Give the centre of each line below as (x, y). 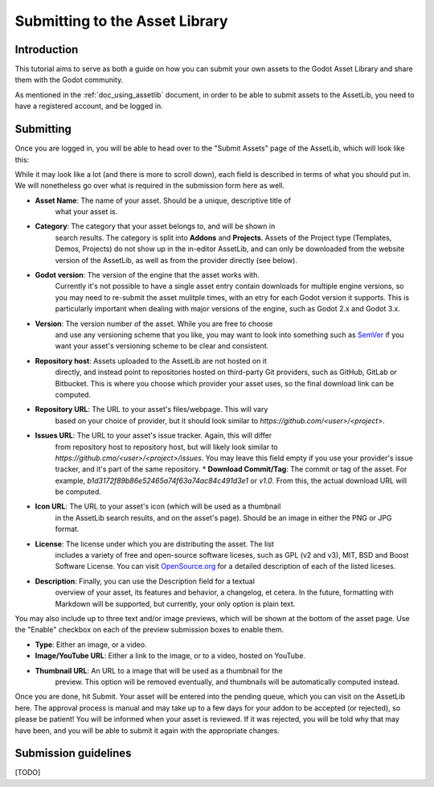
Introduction (47, 49)
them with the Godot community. (69, 80)
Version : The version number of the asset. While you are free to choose (154, 323)
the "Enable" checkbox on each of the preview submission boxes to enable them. (149, 630)
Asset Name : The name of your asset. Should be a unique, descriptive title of (163, 200)
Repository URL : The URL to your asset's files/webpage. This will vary (151, 410)
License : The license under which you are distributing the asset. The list (155, 544)
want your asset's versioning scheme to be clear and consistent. (162, 346)
